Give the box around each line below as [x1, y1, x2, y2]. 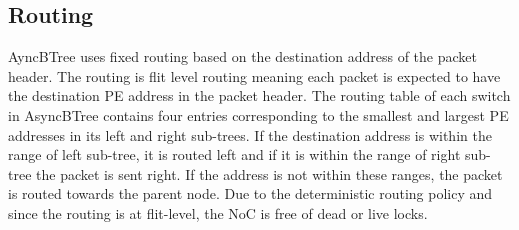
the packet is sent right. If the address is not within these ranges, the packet [36, 163, 503, 184]
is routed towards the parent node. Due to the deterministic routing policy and [8, 183, 493, 204]
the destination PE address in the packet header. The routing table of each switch [8, 85, 511, 106]
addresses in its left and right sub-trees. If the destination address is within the [8, 124, 492, 145]
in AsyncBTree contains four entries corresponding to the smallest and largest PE [8, 104, 509, 125]
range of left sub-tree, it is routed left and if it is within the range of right [8, 144, 461, 165]
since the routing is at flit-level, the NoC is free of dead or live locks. [8, 202, 428, 223]
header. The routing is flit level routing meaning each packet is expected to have [8, 65, 501, 86]
